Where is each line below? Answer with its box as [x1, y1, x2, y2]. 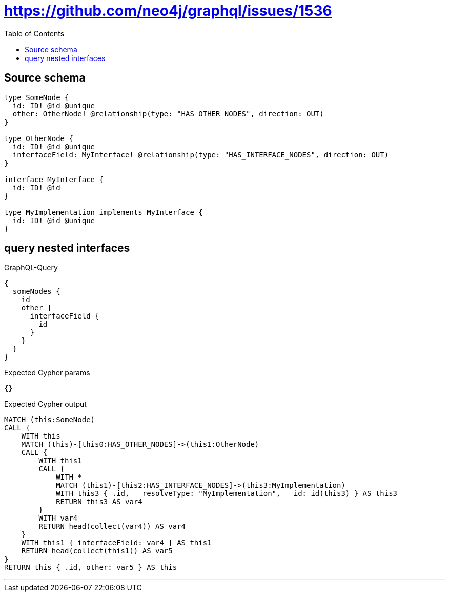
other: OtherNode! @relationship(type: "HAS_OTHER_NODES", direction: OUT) [12, 109, 324, 118]
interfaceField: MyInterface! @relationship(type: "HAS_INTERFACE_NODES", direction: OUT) [12, 150, 389, 159]
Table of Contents [4, 29, 65, 38]
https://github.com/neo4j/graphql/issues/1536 [4, 2, 332, 19]
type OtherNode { [4, 134, 73, 143]
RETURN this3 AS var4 [56, 498, 142, 506]
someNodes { [12, 287, 60, 296]
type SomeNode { [4, 93, 69, 102]
